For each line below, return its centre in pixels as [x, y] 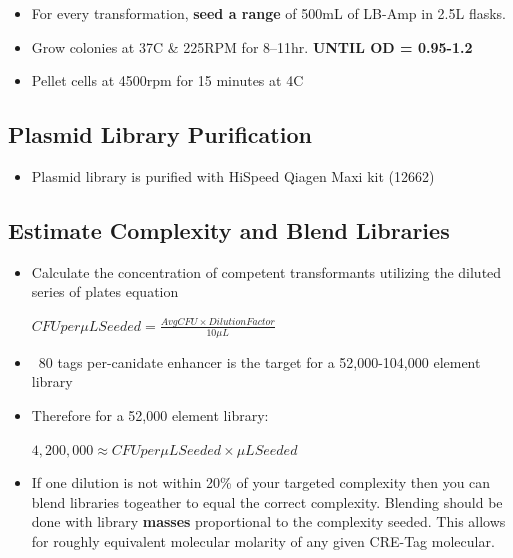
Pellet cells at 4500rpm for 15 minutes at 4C [167, 80]
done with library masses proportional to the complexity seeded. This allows [268, 521]
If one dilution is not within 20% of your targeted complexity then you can [261, 482]
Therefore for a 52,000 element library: [150, 414]
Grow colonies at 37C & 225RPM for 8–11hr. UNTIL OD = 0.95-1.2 [252, 46]
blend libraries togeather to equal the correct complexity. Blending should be [267, 501]
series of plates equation [105, 291]
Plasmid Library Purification [160, 134]
